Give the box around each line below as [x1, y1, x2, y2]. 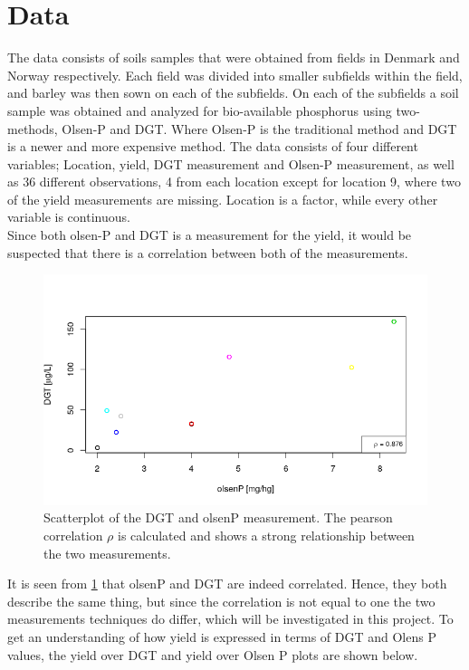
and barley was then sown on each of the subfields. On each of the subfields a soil [7, 83, 459, 102]
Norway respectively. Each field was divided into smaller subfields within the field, [7, 65, 463, 84]
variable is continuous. [7, 207, 130, 226]
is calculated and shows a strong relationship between [118, 525, 415, 544]
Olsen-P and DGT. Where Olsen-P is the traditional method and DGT [62, 119, 457, 138]
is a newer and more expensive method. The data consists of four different [7, 137, 418, 156]
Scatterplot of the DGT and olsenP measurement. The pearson [43, 508, 393, 527]
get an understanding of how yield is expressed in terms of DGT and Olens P [7, 627, 436, 646]
